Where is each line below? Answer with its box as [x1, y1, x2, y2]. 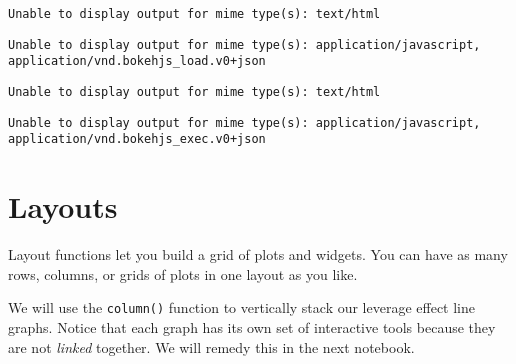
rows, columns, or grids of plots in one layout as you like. [8, 263, 358, 284]
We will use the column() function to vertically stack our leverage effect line [8, 297, 476, 318]
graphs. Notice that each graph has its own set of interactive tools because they [8, 316, 496, 337]
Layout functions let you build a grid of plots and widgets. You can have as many [8, 244, 508, 265]
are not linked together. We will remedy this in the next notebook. [8, 336, 415, 357]
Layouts [8, 186, 118, 227]
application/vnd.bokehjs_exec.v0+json [8, 132, 266, 147]
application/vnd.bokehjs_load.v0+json [8, 54, 266, 69]
